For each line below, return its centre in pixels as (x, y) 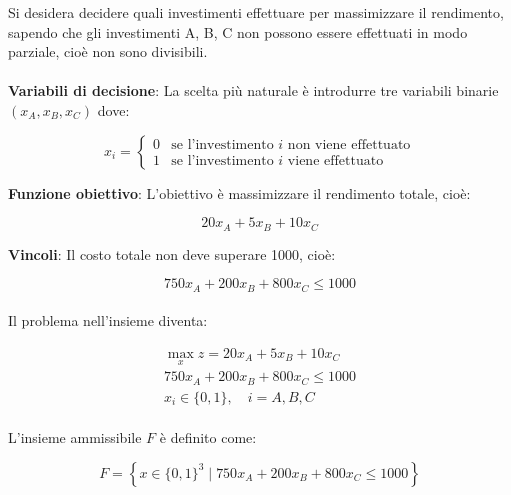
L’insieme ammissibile (75, 437)
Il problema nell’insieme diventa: (108, 320)
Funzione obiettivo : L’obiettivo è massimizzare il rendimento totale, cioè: (239, 192)
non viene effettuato (349, 145)
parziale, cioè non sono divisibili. (108, 51)
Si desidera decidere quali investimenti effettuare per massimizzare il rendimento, (256, 12)
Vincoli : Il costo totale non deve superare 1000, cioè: (172, 253)
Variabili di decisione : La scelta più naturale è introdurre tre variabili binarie (253, 90)
